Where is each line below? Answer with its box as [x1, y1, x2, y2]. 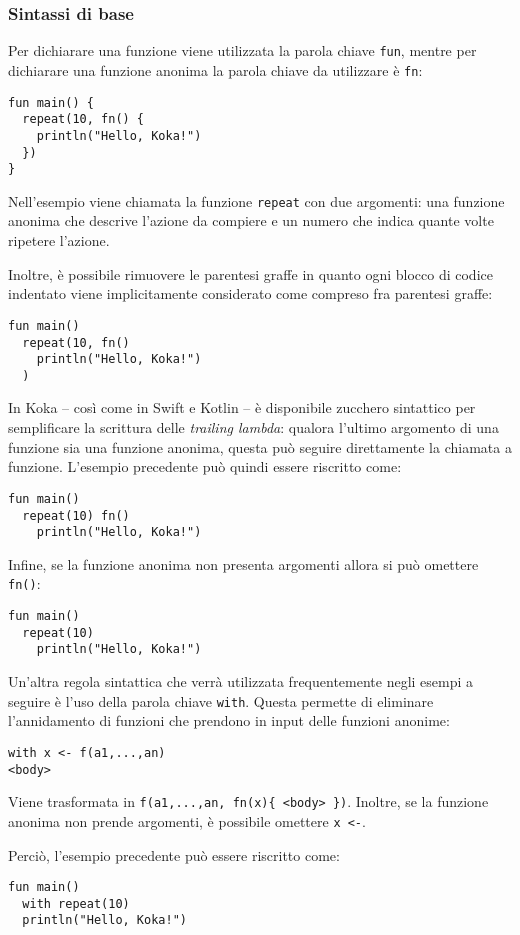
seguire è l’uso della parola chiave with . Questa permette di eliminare [8, 690, 434, 711]
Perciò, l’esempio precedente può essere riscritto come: [8, 844, 340, 865]
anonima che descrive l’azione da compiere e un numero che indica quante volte [8, 210, 494, 231]
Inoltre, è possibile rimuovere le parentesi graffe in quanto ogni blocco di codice [8, 263, 493, 284]
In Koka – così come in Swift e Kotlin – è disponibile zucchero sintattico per [8, 397, 476, 418]
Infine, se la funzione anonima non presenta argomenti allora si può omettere [8, 553, 479, 574]
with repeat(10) [22, 896, 130, 911]
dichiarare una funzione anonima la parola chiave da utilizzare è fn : [8, 59, 423, 80]
